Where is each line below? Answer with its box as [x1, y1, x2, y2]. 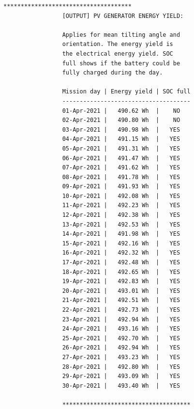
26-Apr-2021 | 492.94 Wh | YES [62, 344, 180, 351]
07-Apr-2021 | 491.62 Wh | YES [62, 164, 180, 171]
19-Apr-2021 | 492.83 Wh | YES [62, 278, 180, 285]
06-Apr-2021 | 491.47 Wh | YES [62, 154, 180, 162]
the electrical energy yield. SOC [62, 50, 173, 57]
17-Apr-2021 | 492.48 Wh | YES [62, 259, 180, 266]
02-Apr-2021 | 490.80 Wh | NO [62, 117, 180, 124]
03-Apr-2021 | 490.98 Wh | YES [62, 126, 180, 133]
